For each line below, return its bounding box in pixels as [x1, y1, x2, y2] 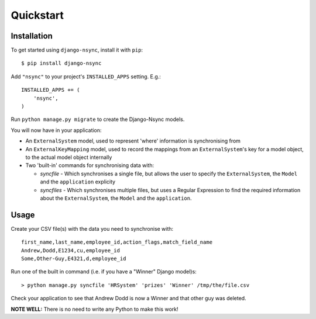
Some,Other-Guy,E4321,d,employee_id [21, 255, 126, 262]
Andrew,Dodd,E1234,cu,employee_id [21, 247, 120, 254]
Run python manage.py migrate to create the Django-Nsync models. [11, 116, 185, 123]
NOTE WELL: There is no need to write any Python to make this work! [11, 306, 178, 313]
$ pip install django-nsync [21, 60, 102, 67]
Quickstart [11, 9, 64, 22]
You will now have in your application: [11, 126, 102, 134]
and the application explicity [40, 178, 116, 185]
